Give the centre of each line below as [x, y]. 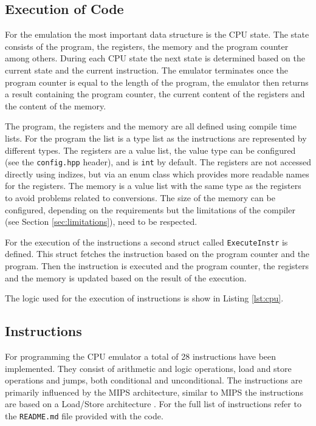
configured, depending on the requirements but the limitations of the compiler [150, 209]
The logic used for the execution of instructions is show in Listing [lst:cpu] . [144, 298]
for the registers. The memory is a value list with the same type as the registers [153, 186]
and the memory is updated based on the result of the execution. [126, 277]
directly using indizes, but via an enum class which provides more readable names [157, 173]
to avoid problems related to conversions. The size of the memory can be [140, 197]
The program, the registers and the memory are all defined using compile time [151, 126]
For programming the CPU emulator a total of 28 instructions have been [141, 356]
